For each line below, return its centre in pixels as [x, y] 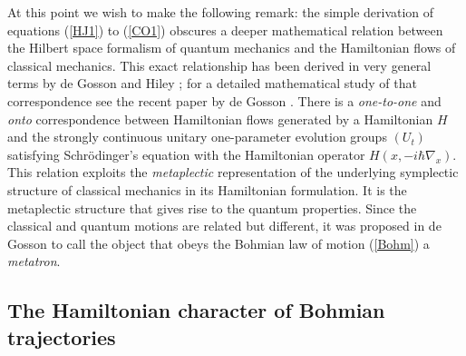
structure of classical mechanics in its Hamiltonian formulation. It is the [207, 189]
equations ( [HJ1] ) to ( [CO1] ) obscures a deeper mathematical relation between [225, 30]
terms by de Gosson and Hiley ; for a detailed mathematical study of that [212, 83]
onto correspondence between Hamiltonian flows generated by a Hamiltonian [220, 119]
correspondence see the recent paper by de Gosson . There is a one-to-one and [224, 100]
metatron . [34, 261]
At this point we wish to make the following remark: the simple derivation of [221, 12]
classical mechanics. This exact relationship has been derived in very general [219, 65]
